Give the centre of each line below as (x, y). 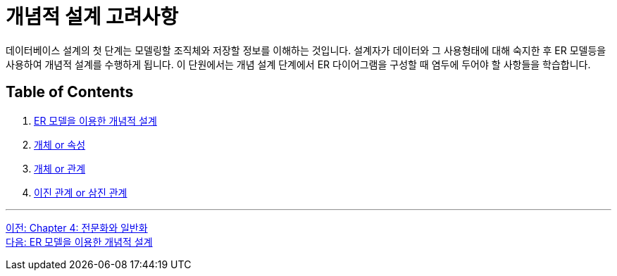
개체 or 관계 (60, 168)
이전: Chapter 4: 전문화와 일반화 (77, 227)
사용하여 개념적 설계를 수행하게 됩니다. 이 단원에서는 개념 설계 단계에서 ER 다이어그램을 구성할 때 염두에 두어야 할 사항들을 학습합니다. (298, 64)
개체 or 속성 (60, 144)
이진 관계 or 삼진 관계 (81, 192)
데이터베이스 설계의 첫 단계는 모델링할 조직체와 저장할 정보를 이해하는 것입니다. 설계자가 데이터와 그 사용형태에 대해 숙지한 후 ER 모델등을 (306, 50)
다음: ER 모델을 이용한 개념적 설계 (79, 241)
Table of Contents (70, 92)
